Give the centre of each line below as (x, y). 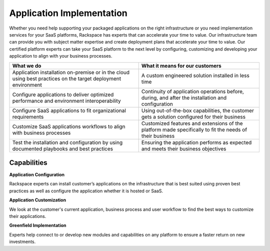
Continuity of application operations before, (193, 91)
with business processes (41, 133)
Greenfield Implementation (38, 225)
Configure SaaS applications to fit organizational (69, 110)
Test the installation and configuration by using (67, 142)
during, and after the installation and (184, 98)
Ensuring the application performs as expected (196, 142)
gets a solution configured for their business (193, 117)
